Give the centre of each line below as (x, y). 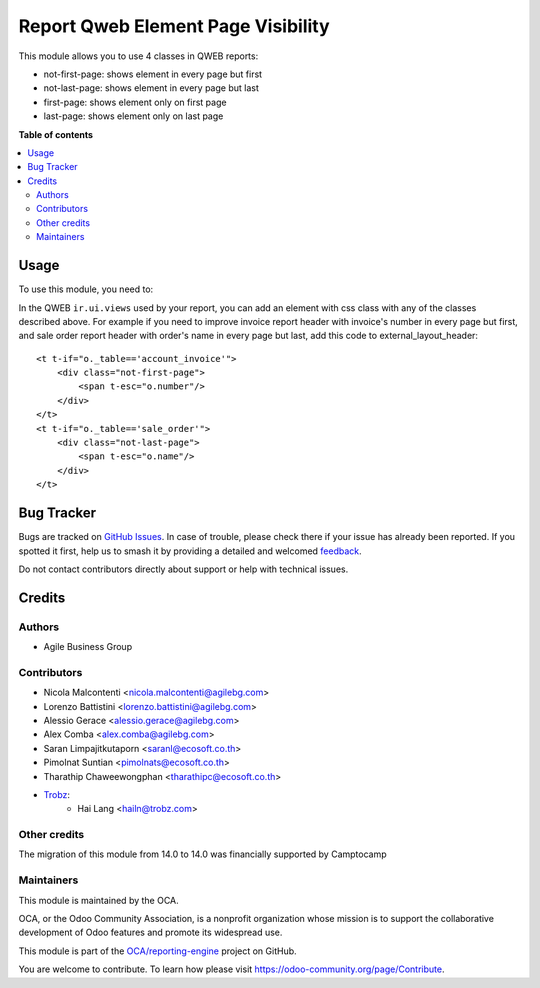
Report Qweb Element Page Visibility (174, 26)
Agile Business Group (88, 647)
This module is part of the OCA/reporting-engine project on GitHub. (157, 951)
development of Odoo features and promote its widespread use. (150, 932)
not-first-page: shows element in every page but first (153, 74)
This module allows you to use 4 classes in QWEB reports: (138, 56)
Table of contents (56, 134)
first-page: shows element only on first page (135, 102)
